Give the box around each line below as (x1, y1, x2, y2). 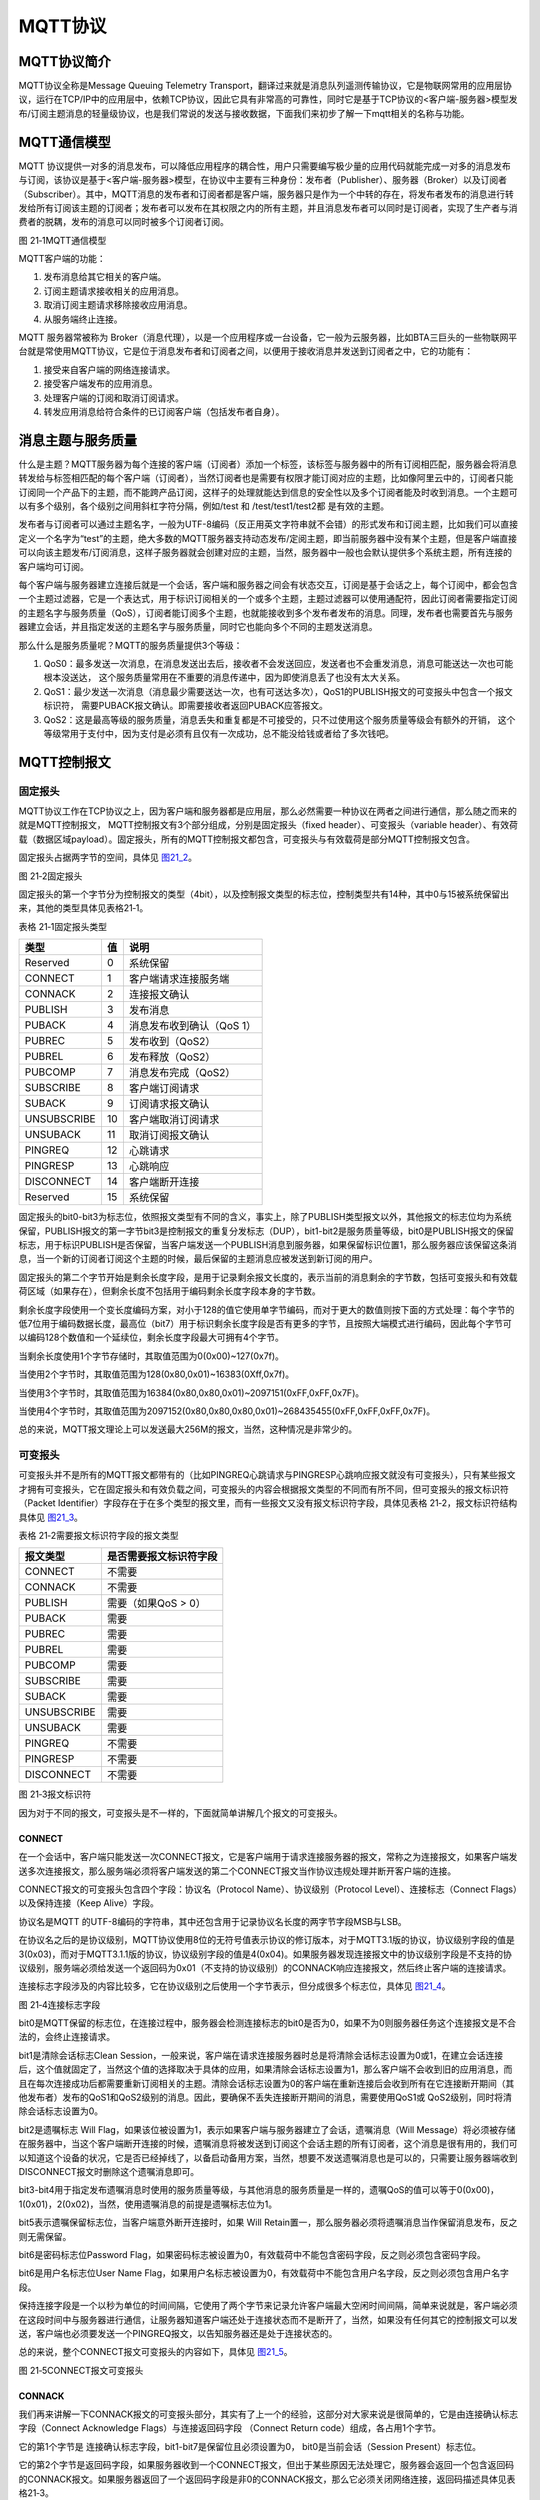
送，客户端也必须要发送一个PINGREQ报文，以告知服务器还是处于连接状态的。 (18, 2327, 338, 2339)
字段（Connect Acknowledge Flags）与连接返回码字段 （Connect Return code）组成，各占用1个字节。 (18, 2422, 442, 2434)
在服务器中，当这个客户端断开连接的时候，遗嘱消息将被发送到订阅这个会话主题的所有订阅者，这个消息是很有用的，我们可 (18, 2138, 518, 2150)
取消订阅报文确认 (128, 1128, 210, 1142)
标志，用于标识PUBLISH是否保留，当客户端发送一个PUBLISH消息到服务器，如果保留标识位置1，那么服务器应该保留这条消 (18, 1239, 517, 1250)
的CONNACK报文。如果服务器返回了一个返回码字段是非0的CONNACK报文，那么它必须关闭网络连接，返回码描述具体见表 (18, 2473, 516, 2485)
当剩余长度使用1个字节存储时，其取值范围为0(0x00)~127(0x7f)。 (18, 1350, 285, 1362)
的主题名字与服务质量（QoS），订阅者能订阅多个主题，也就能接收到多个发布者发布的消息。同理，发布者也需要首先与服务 (18, 606, 514, 619)
